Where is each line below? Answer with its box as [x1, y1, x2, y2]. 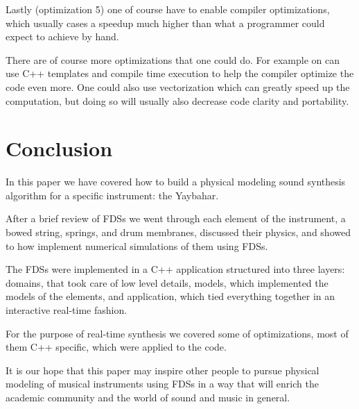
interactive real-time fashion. [6, 303, 128, 317]
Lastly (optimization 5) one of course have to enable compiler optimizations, [6, 2, 330, 16]
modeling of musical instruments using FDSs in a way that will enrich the [6, 376, 319, 391]
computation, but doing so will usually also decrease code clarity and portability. [6, 93, 349, 108]
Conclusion [6, 134, 113, 162]
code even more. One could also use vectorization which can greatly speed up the [6, 79, 350, 94]
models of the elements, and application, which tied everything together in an [6, 289, 335, 303]
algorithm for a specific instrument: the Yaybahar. [6, 187, 219, 202]
